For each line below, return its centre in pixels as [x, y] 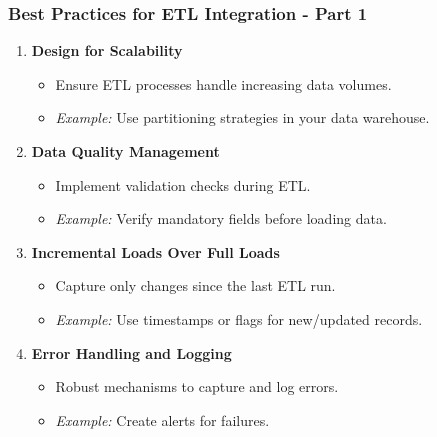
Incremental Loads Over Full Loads [155, 251]
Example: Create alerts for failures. [162, 419]
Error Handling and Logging [131, 352]
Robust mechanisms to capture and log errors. [197, 386]
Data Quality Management [125, 151]
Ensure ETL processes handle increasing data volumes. [223, 83]
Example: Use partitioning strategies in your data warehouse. [242, 117]
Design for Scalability [107, 50]
